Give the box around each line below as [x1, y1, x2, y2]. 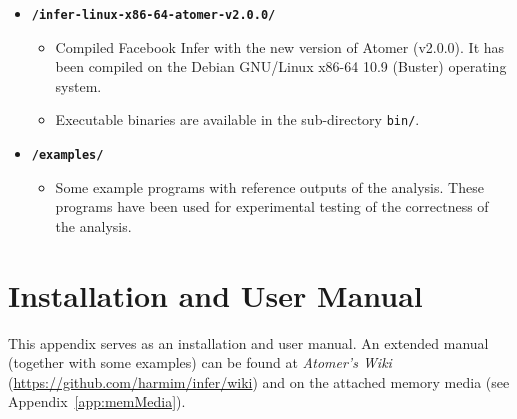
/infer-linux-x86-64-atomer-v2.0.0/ [31, 8, 276, 22]
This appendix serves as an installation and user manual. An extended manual [8, 332, 489, 353]
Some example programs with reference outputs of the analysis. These [55, 176, 484, 197]
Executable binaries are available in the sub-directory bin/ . [55, 109, 420, 130]
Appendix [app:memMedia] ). [8, 391, 186, 412]
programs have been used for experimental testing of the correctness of [55, 196, 489, 217]
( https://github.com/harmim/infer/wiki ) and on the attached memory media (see [8, 371, 510, 392]
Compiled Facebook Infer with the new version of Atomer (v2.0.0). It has [55, 36, 505, 57]
